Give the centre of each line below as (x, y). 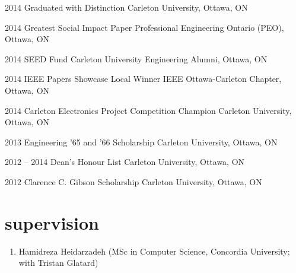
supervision (52, 222)
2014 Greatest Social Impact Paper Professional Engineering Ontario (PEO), (144, 27)
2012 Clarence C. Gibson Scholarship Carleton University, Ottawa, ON (133, 181)
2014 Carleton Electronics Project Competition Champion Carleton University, (148, 110)
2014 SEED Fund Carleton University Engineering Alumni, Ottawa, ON (136, 58)
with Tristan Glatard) (58, 263)
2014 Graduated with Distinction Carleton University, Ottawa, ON (126, 7)
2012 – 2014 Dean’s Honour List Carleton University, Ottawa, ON (125, 162)
